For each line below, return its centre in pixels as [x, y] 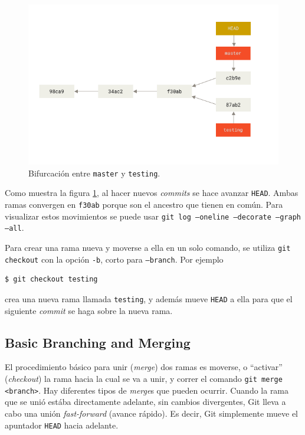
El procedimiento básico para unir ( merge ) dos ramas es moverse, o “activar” [144, 367]
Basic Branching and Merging [98, 342]
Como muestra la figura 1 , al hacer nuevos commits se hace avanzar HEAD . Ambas [152, 193]
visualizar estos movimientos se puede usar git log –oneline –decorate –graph [153, 216]
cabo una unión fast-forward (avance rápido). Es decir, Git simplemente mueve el [152, 413]
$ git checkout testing [51, 279]
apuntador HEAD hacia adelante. [62, 425]
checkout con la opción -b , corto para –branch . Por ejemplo [114, 259]
